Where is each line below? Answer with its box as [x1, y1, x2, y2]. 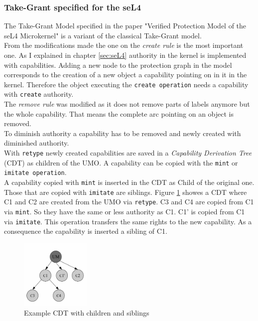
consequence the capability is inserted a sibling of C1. [4, 226, 167, 236]
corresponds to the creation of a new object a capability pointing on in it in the [4, 69, 247, 80]
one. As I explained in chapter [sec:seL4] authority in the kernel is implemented [4, 50, 247, 60]
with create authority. [4, 89, 74, 99]
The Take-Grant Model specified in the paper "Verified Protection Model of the [4, 20, 247, 31]
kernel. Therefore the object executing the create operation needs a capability [4, 79, 249, 89]
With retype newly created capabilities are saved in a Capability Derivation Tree [4, 148, 252, 158]
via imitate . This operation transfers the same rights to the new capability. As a [4, 216, 252, 226]
